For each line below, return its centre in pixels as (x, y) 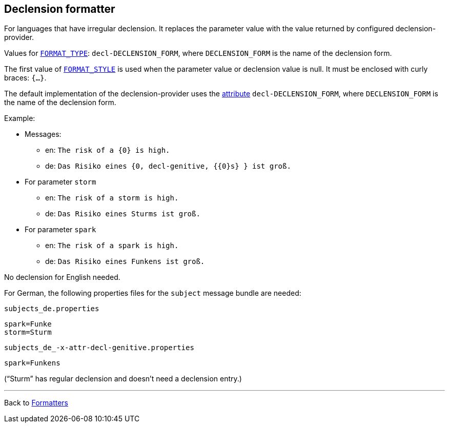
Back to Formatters (36, 403)
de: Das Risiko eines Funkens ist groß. (125, 261)
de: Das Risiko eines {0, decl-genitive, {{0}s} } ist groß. (168, 166)
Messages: (43, 134)
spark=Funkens (32, 363)
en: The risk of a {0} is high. (108, 150)
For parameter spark (60, 230)
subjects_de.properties (52, 309)
